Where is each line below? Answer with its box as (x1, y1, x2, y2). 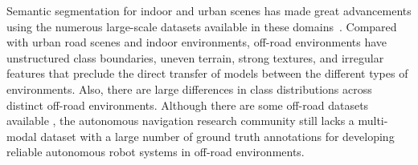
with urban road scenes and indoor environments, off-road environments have (6, 34, 387, 50)
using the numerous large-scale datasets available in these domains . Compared (6, 18, 397, 34)
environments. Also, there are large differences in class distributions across (6, 80, 372, 97)
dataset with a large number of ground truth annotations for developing (40, 127, 395, 144)
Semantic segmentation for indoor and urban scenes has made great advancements (6, 2, 412, 18)
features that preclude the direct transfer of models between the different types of (6, 65, 408, 82)
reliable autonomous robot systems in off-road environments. (6, 143, 305, 160)
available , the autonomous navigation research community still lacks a (6, 112, 354, 129)
